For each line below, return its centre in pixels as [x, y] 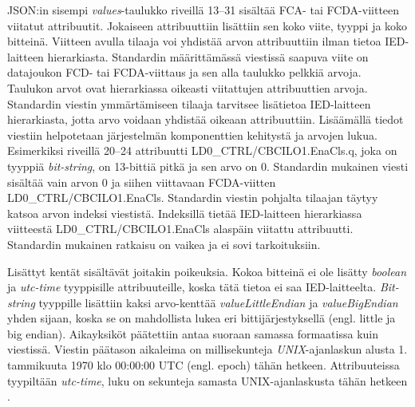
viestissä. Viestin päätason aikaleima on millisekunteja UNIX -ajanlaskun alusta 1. [207, 349]
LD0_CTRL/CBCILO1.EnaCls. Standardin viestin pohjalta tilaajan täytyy [193, 198]
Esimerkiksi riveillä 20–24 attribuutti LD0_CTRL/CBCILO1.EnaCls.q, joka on [202, 150]
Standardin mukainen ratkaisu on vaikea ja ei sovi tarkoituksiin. [164, 244]
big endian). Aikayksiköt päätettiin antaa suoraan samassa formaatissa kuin [193, 333]
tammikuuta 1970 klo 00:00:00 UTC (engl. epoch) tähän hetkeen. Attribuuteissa [204, 365]
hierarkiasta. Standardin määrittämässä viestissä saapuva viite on [208, 56]
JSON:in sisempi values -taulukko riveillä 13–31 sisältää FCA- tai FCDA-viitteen [204, 10]
